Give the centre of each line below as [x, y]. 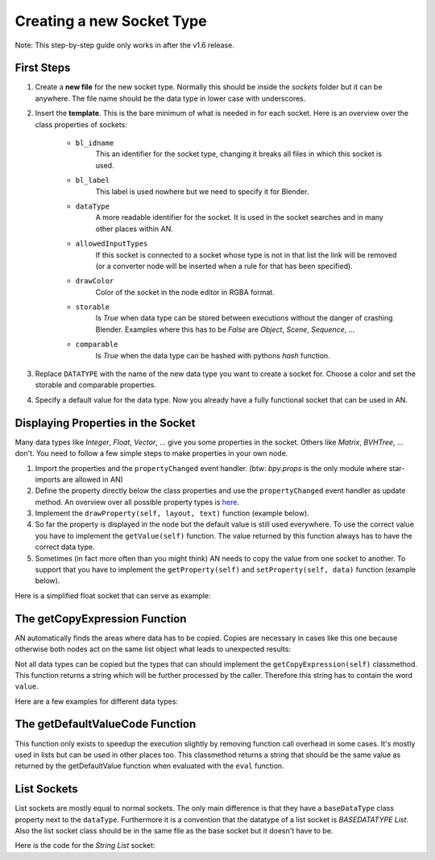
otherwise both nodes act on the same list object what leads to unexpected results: [153, 649]
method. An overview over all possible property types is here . [137, 502]
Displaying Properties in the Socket [105, 423]
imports [48, 479]
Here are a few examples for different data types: [97, 701]
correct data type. [65, 547]
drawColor [95, 281]
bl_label [93, 180]
